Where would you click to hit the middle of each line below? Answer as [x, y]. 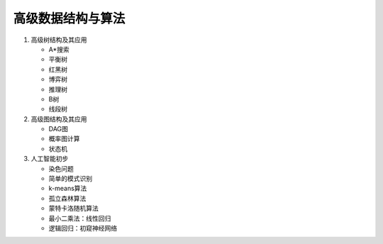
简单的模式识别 [70, 179]
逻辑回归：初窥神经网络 [83, 228]
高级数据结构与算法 [69, 18]
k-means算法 [68, 189]
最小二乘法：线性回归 [80, 218]
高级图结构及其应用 [59, 119]
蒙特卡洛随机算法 [73, 209]
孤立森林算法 [67, 198]
